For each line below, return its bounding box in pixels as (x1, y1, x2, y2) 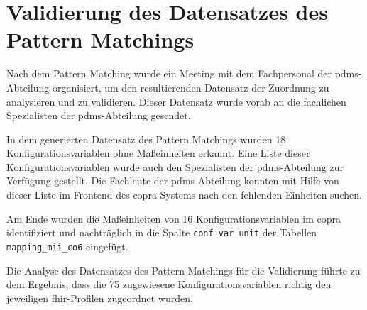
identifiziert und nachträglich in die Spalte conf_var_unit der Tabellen (6, 225, 317, 240)
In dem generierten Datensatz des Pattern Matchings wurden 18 (6, 131, 286, 146)
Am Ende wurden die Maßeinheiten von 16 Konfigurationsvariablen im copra (6, 211, 341, 226)
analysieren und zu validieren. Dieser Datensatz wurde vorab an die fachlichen (6, 94, 346, 109)
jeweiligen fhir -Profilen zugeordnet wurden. (6, 290, 193, 305)
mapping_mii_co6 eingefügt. (6, 238, 128, 253)
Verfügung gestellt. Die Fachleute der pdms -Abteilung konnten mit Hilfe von (6, 173, 339, 188)
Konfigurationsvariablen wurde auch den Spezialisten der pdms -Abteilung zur (6, 159, 344, 174)
